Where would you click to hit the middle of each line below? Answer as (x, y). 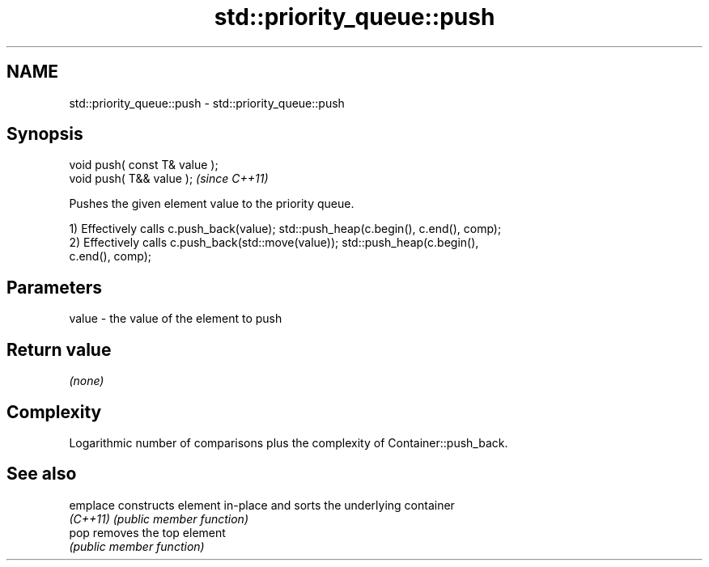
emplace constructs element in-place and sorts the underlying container (262, 505)
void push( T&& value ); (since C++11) (169, 179)
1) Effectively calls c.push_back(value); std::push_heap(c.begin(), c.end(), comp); (285, 229)
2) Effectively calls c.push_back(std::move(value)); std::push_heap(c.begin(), (274, 243)
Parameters (54, 287)
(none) (87, 381)
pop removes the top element (147, 532)
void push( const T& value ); (144, 165)
